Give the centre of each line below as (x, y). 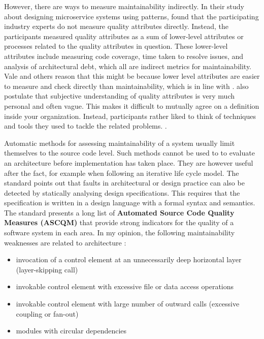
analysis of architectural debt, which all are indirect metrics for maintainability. (128, 66)
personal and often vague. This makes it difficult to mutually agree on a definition (132, 105)
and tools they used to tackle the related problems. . (86, 126)
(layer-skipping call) (47, 269)
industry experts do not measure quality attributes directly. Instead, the (117, 26)
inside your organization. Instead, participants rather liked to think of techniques (130, 116)
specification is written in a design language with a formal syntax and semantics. (130, 203)
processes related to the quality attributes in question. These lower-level (116, 46)
